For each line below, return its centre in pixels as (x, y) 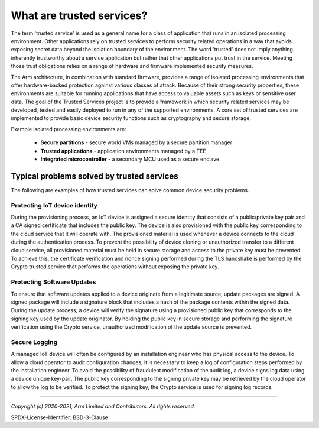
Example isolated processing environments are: (69, 129)
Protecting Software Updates (53, 282)
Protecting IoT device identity (54, 205)
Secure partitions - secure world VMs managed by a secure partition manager (136, 142)
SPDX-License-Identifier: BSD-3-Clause (60, 417)
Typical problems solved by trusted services (95, 176)
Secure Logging (34, 342)
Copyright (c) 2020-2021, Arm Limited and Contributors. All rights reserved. (103, 406)
